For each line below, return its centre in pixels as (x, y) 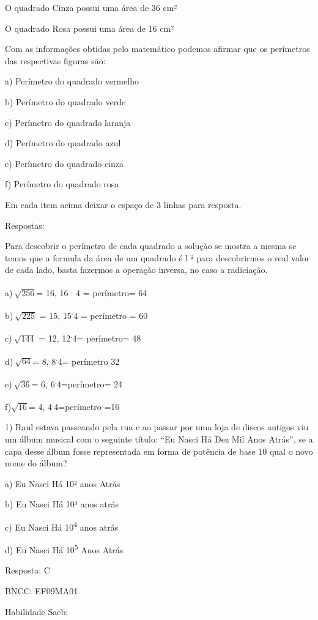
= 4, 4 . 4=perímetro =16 (74, 405)
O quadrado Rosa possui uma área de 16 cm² (90, 28)
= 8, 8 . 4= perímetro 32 (76, 360)
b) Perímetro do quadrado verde (65, 101)
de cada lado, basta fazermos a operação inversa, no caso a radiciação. (136, 270)
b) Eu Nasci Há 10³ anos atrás (62, 504)
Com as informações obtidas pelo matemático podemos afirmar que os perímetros (157, 49)
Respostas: (25, 225)
